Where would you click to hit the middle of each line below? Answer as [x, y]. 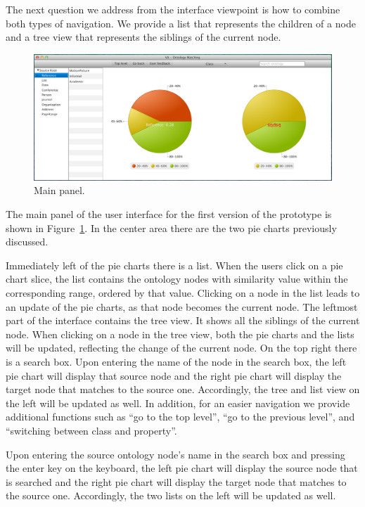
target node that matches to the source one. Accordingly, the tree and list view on [183, 389]
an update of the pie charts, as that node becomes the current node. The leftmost [182, 306]
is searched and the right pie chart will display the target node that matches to [176, 481]
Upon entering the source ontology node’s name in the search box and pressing [175, 454]
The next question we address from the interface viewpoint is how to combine [173, 9]
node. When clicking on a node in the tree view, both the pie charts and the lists [180, 334]
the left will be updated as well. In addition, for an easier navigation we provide [178, 403]
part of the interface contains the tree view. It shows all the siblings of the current [183, 320]
